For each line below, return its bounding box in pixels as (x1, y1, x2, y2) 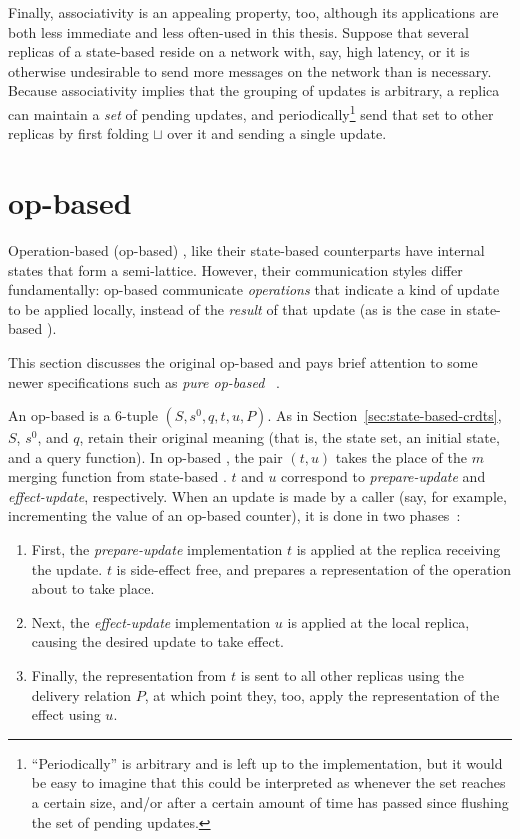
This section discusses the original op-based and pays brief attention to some (8, 351, 478, 372)
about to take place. (31, 578, 155, 599)
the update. (31, 558, 103, 579)
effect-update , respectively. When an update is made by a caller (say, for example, (8, 485, 507, 506)
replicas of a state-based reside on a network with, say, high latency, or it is (8, 41, 470, 62)
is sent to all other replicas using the (240, 665, 464, 686)
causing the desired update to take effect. (31, 631, 284, 652)
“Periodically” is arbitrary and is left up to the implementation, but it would (31, 752, 503, 773)
